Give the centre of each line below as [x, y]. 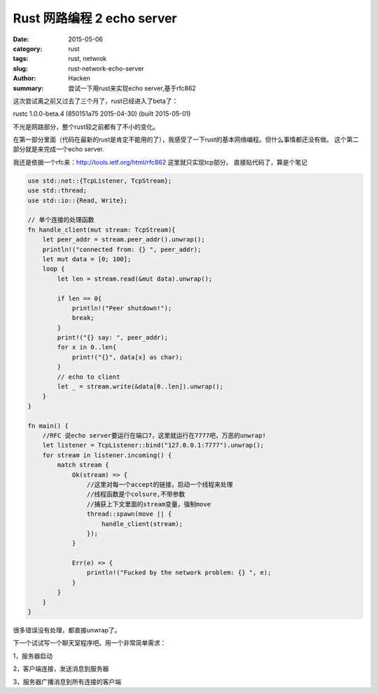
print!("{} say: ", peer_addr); [112, 338]
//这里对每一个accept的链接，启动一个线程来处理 [160, 484]
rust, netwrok [87, 59]
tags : [21, 59]
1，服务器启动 [33, 655]
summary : [28, 88]
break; [83, 318]
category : [28, 48]
